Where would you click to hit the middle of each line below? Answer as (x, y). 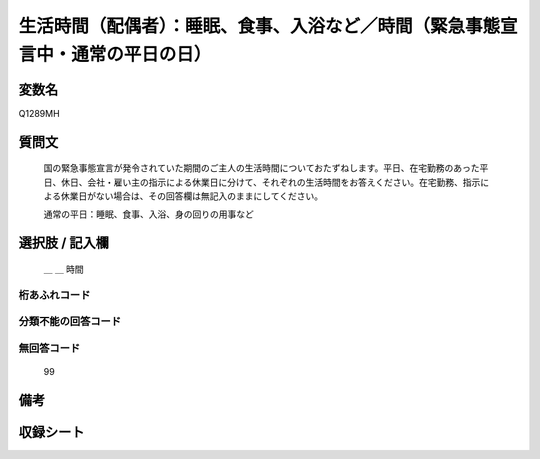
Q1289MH (39, 113)
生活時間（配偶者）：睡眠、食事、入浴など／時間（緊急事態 (259, 26)
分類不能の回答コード (70, 322)
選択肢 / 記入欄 (64, 243)
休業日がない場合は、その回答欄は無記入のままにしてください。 (192, 196)
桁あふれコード (54, 295)
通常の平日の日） (141, 54)
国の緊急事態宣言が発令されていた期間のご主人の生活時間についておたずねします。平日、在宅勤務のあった (261, 168)
